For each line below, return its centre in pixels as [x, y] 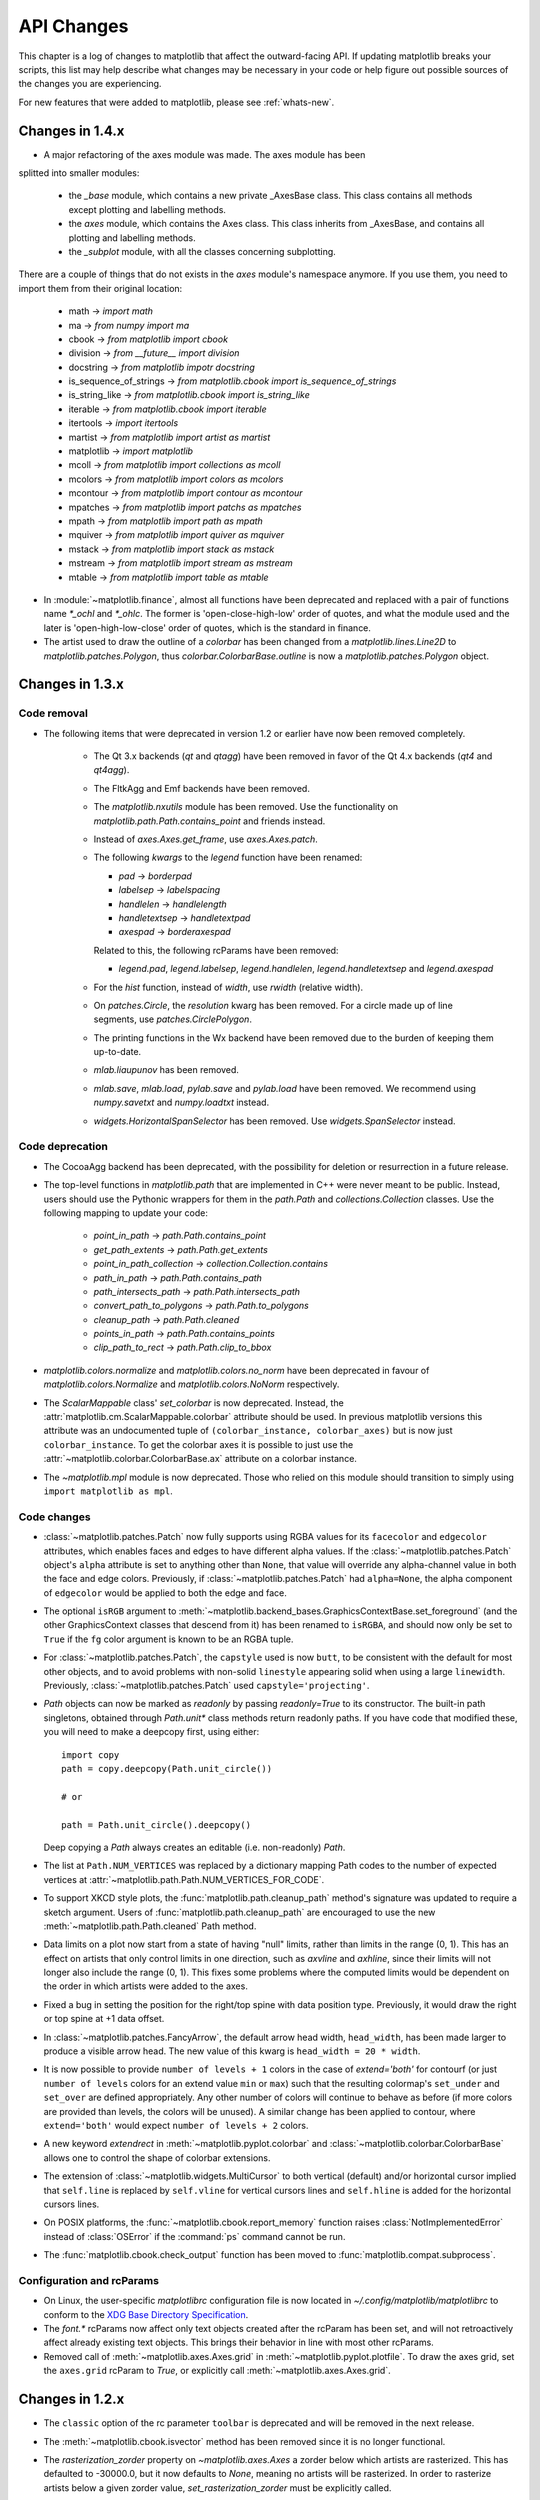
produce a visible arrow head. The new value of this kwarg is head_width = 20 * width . [232, 2051]
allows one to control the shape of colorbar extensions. [157, 2157]
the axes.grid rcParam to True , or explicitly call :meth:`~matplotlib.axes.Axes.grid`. [217, 2371]
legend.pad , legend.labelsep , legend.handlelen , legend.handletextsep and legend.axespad [306, 969]
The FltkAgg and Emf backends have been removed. [201, 788]
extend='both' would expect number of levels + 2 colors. [176, 2125]
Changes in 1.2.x [71, 2399]
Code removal [53, 713]
